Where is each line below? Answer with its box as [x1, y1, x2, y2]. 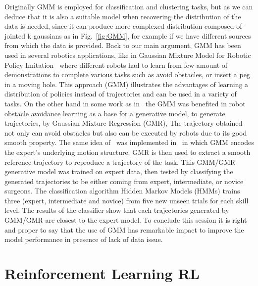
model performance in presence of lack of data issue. [4, 234, 163, 244]
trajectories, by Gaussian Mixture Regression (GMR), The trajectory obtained [4, 118, 243, 128]
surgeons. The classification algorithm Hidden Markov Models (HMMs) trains [4, 186, 240, 196]
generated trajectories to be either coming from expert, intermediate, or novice [4, 176, 244, 186]
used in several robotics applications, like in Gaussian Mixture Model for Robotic [4, 49, 251, 60]
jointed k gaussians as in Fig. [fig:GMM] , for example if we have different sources [4, 30, 251, 41]
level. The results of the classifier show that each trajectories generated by [4, 205, 229, 215]
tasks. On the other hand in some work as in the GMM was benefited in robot [4, 98, 246, 108]
